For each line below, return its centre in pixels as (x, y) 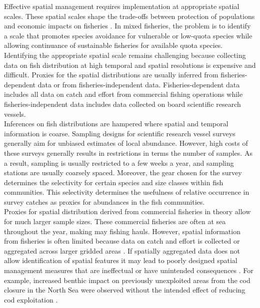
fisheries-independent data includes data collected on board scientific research (122, 104)
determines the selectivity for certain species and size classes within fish (114, 182)
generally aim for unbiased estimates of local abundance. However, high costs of (126, 143)
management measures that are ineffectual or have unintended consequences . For (129, 270)
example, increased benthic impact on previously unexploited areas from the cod (127, 280)
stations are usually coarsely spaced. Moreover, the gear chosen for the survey (123, 172)
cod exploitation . (31, 299)
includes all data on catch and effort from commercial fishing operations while (123, 94)
